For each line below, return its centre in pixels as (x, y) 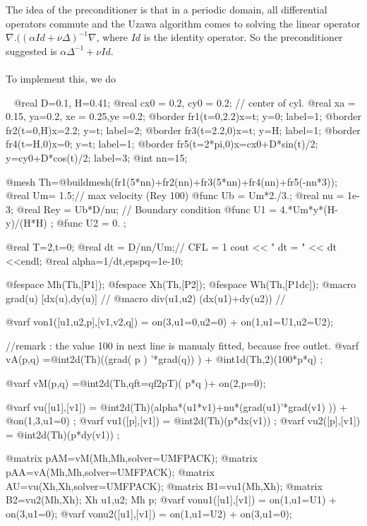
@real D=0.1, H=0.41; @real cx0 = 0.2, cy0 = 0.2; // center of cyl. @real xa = (185, 102)
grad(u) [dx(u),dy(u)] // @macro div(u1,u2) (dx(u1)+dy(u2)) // (146, 298)
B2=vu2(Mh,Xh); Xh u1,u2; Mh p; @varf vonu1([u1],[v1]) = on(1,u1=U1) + (171, 500)
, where (112, 37)
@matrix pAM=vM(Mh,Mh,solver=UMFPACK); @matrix (132, 458)
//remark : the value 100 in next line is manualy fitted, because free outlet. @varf (182, 345)
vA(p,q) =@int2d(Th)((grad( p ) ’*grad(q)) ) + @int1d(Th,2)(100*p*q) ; (164, 359)
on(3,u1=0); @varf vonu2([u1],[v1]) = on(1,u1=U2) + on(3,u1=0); (149, 513)
